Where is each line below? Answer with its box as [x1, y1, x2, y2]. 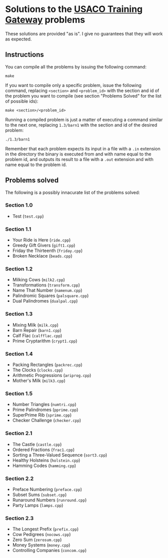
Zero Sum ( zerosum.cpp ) [12, 536, 62, 543]
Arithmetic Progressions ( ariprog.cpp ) [12, 372, 91, 378]
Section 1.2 [5, 265, 33, 272]
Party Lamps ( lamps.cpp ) [12, 502, 63, 508]
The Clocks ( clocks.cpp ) [12, 367, 63, 373]
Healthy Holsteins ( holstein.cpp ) [12, 457, 80, 463]
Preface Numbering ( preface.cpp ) [12, 486, 82, 492]
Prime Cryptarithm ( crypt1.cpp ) [12, 337, 77, 343]
